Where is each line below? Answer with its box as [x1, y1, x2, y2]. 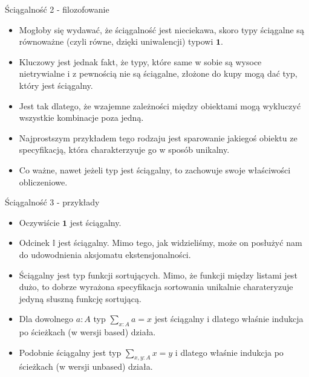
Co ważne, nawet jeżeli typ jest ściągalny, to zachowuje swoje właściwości [19, 163, 291, 176]
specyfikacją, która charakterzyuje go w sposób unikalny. [19, 143, 230, 156]
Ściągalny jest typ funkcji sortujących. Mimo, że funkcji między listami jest [19, 268, 298, 281]
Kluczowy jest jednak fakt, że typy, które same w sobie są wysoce [19, 55, 262, 68]
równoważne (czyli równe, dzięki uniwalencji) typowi [19, 35, 213, 48]
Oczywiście [19, 216, 60, 228]
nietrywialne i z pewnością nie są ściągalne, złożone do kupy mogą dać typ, [19, 67, 298, 80]
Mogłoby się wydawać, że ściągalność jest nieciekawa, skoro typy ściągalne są [19, 23, 304, 36]
